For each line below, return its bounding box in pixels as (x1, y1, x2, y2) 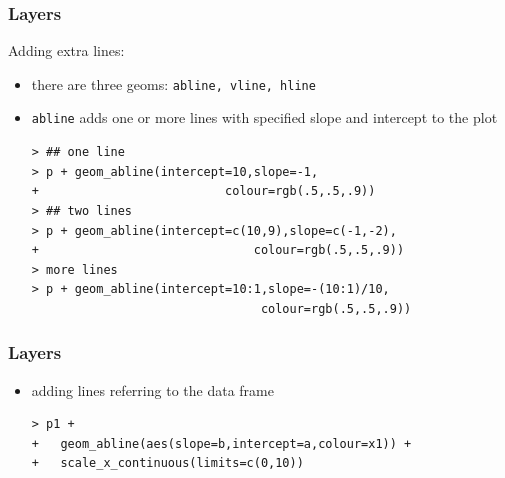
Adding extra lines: (8, 40, 125, 61)
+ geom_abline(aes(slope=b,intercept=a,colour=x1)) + (31, 436, 412, 451)
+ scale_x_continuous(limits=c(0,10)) (31, 456, 304, 471)
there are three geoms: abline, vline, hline (31, 73, 316, 94)
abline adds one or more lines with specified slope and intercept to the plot (31, 107, 498, 128)
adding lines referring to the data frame (31, 379, 274, 400)
